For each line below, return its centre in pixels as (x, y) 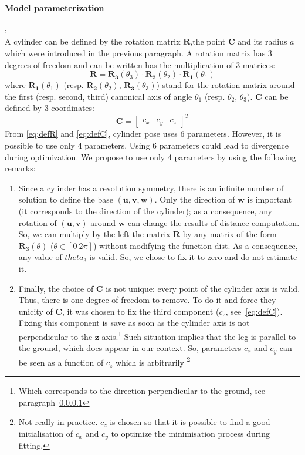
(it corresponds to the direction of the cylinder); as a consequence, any (145, 211)
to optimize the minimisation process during (191, 433)
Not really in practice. (58, 422)
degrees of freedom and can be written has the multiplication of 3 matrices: (140, 64)
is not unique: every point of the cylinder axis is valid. (203, 288)
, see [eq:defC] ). (254, 311)
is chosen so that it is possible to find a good (190, 422)
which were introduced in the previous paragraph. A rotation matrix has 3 (138, 53)
